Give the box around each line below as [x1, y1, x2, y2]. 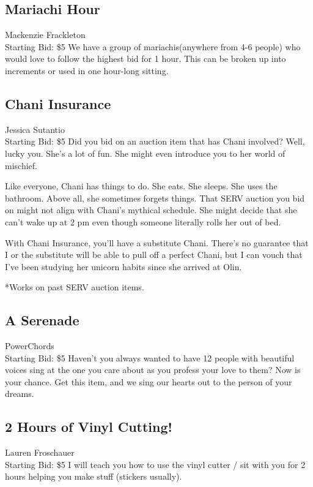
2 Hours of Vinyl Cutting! [5, 417, 172, 436]
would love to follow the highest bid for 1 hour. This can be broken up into [5, 52, 286, 65]
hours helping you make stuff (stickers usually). [5, 470, 182, 483]
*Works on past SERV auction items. [5, 281, 144, 293]
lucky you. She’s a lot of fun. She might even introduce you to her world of [5, 146, 285, 159]
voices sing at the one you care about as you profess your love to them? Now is [5, 363, 301, 376]
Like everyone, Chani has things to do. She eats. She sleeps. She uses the [5, 179, 278, 192]
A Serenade [5, 311, 79, 330]
